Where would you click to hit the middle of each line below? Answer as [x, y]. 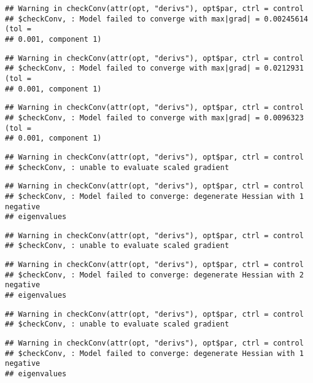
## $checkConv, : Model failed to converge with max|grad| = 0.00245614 [156, 19]
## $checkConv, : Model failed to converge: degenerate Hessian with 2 [154, 275]
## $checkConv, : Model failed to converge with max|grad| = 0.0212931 [154, 68]
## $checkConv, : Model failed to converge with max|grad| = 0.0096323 [154, 118]
